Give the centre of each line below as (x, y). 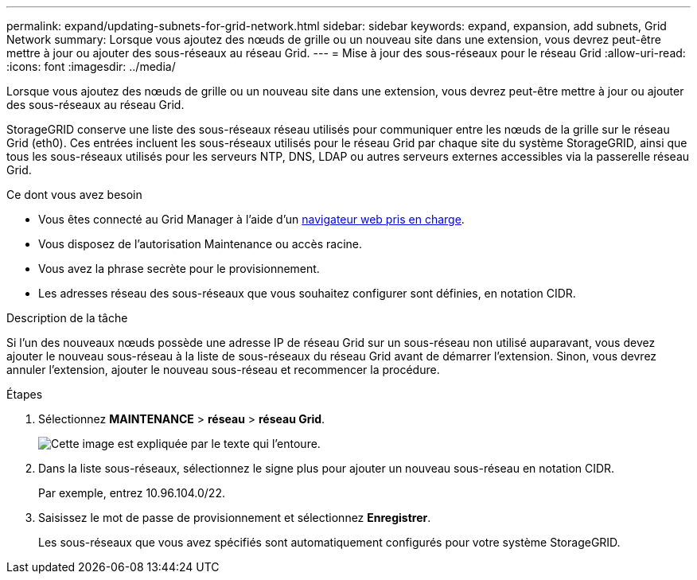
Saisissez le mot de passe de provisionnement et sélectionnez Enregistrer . (235, 518)
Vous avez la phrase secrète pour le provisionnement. (179, 269)
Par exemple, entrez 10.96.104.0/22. (132, 493)
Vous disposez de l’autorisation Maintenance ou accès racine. (201, 244)
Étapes (25, 394)
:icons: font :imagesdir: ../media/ (91, 66)
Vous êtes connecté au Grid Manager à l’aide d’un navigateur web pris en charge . (251, 219)
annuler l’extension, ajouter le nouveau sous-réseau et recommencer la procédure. (223, 370)
